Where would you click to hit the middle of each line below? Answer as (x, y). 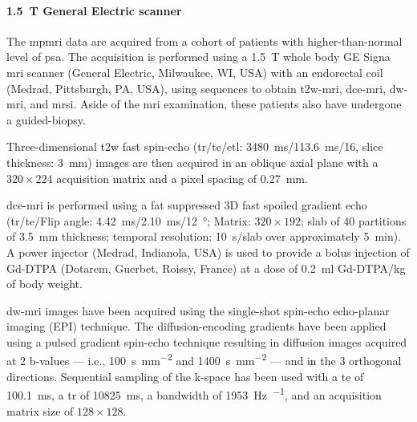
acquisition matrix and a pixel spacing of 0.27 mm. (182, 178)
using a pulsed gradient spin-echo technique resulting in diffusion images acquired (207, 341)
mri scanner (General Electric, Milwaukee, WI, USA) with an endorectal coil (195, 72)
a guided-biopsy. (46, 119)
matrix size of (40, 410)
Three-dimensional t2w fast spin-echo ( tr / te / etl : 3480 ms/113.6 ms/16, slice (195, 146)
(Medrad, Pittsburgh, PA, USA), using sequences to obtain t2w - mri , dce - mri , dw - (207, 88)
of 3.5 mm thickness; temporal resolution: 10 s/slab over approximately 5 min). (204, 236)
